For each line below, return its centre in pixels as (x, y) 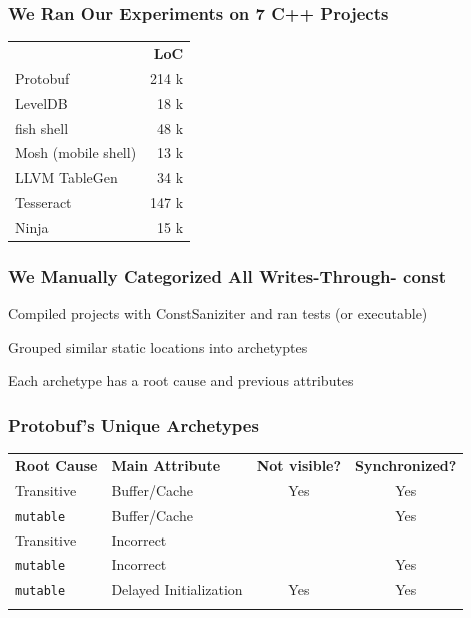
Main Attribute (166, 464)
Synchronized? (406, 464)
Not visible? (299, 464)
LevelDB (41, 102)
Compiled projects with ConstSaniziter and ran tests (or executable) (218, 313)
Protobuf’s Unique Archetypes (133, 424)
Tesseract (43, 202)
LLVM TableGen (66, 177)
